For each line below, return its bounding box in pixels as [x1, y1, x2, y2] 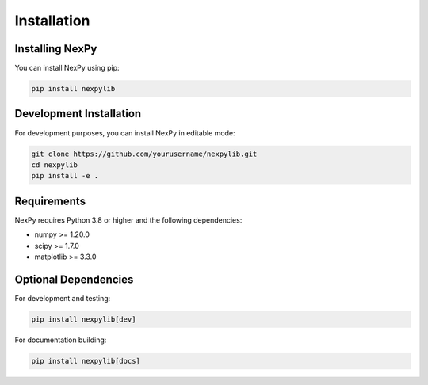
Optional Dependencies [14, 273, 134, 286]
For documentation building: [14, 335, 107, 345]
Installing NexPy [14, 42, 97, 55]
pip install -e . [31, 171, 99, 181]
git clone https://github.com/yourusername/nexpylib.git [31, 149, 258, 158]
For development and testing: [14, 293, 111, 303]
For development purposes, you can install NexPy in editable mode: [14, 128, 235, 138]
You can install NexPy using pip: [14, 63, 120, 73]
